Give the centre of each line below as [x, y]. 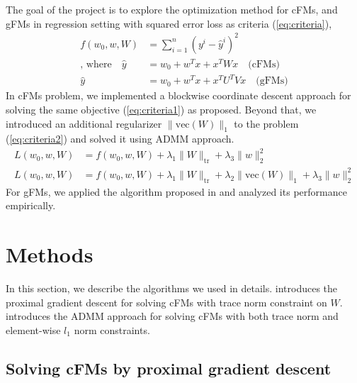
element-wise [33, 329]
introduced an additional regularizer [84, 123]
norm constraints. [112, 329]
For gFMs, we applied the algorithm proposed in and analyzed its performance [176, 191]
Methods [50, 254]
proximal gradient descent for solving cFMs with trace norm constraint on [166, 302]
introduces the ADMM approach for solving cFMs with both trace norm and [172, 316]
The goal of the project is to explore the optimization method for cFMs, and [172, 9]
